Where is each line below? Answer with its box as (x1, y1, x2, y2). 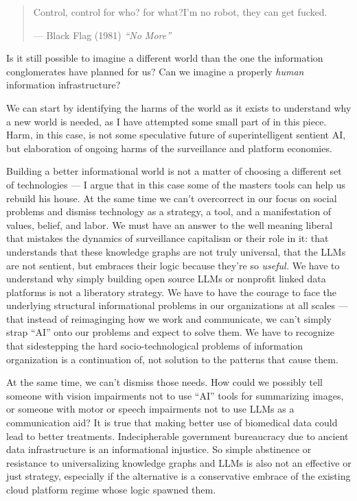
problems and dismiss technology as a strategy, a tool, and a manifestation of (6, 204, 332, 219)
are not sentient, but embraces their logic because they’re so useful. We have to (6, 258, 340, 272)
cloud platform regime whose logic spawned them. (6, 482, 216, 496)
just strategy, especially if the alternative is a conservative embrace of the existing (6, 469, 351, 483)
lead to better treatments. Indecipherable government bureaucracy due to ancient (6, 428, 349, 443)
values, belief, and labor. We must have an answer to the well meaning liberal (6, 217, 333, 232)
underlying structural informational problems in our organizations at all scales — (6, 298, 348, 313)
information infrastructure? (6, 77, 121, 92)
